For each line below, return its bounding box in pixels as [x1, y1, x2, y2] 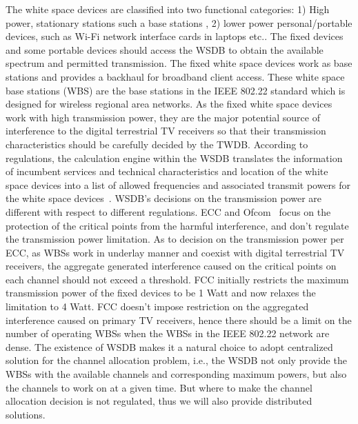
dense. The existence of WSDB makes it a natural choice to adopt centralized [6, 339, 333, 354]
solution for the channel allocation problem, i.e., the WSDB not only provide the [6, 353, 347, 367]
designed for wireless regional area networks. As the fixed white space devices [6, 97, 332, 111]
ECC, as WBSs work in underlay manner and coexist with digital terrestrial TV [6, 245, 345, 259]
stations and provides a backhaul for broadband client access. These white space [6, 69, 345, 83]
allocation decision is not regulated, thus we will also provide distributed [6, 394, 312, 408]
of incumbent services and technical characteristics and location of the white [6, 164, 328, 179]
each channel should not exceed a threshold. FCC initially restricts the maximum [6, 272, 349, 286]
